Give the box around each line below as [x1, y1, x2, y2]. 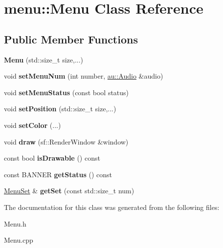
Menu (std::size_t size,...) [4, 54, 84, 64]
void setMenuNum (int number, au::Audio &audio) [4, 71, 163, 81]
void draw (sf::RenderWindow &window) [4, 136, 129, 146]
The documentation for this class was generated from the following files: [4, 202, 220, 212]
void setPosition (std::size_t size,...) [4, 103, 116, 114]
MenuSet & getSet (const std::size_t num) [4, 186, 134, 196]
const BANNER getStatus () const [4, 169, 112, 179]
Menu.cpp [4, 235, 33, 245]
